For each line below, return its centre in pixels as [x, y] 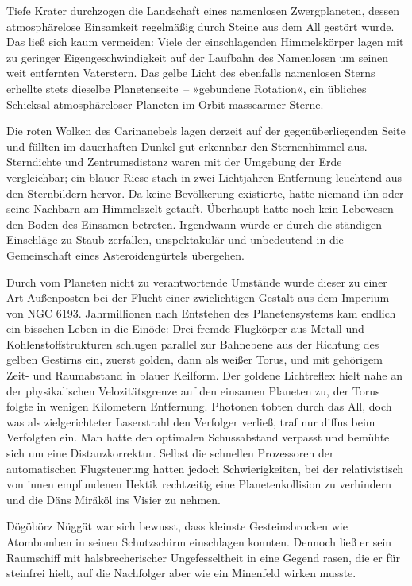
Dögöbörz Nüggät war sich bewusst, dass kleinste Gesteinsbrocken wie [177, 526]
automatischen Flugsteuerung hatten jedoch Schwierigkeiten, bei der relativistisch [205, 468]
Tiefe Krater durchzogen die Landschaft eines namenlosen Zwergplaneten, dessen [203, 10]
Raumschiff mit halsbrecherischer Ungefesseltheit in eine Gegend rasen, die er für [204, 557]
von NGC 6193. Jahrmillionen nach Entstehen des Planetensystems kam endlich [201, 312]
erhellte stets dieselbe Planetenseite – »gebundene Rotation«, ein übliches [187, 88]
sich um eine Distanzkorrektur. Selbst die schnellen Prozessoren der [170, 453]
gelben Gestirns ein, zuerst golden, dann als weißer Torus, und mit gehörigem [194, 359]
